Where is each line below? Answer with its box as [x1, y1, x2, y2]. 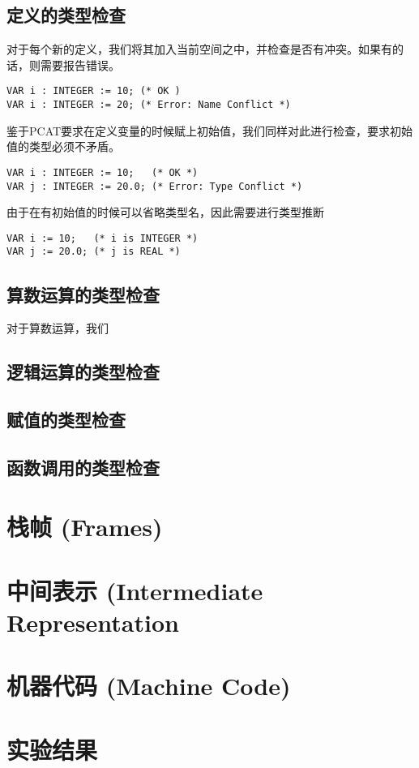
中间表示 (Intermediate [6, 573, 263, 607]
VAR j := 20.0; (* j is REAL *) [6, 246, 181, 258]
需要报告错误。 [40, 56, 120, 73]
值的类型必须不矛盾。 [6, 138, 120, 155]
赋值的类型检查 [6, 407, 126, 432]
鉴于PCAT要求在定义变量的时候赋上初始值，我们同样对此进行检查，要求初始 [6, 122, 413, 139]
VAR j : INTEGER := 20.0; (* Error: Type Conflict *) [6, 180, 303, 192]
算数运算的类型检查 [6, 281, 160, 307]
